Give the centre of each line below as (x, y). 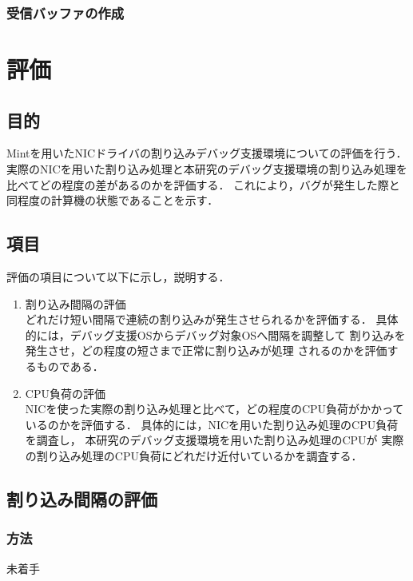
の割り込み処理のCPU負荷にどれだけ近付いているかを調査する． (194, 455)
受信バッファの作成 (66, 12)
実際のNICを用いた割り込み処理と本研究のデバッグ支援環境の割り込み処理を (207, 169)
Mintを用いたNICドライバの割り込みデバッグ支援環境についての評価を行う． (207, 153)
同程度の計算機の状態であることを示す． (113, 200)
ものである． (70, 366)
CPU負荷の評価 (65, 393)
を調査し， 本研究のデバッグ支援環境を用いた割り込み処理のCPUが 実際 (214, 440)
